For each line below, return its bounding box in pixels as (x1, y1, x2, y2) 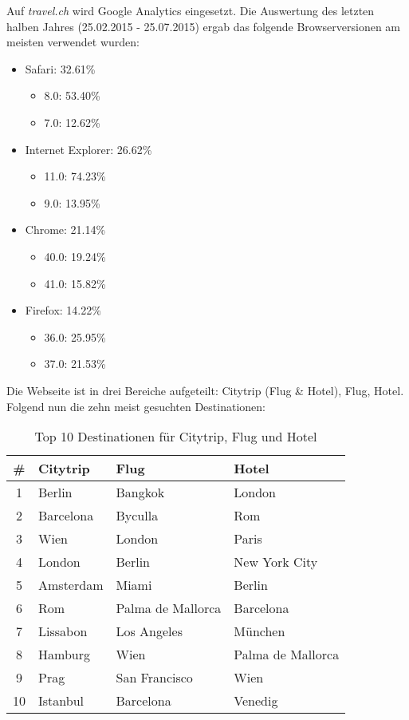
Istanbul (38, 691, 85, 710)
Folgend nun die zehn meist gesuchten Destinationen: (6, 398, 265, 414)
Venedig (234, 691, 278, 710)
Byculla (116, 506, 159, 525)
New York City (234, 552, 318, 572)
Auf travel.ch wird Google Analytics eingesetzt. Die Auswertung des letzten (6, 2, 375, 18)
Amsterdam (38, 576, 104, 595)
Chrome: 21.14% (25, 221, 106, 238)
